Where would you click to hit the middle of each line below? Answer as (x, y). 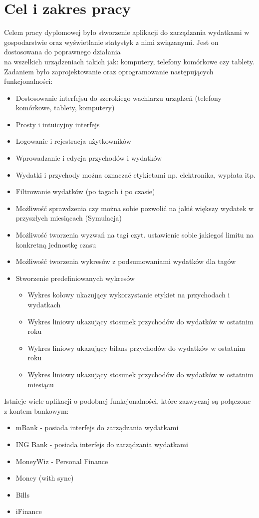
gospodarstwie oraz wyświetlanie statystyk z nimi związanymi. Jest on (111, 42)
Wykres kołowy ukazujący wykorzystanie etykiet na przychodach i (129, 295)
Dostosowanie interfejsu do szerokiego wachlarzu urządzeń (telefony (119, 98)
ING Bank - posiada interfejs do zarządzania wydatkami (102, 444)
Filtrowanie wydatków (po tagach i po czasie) (85, 191)
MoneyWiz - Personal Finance (62, 461)
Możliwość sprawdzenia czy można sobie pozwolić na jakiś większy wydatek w (135, 208)
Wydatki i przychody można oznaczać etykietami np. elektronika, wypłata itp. (135, 174)
